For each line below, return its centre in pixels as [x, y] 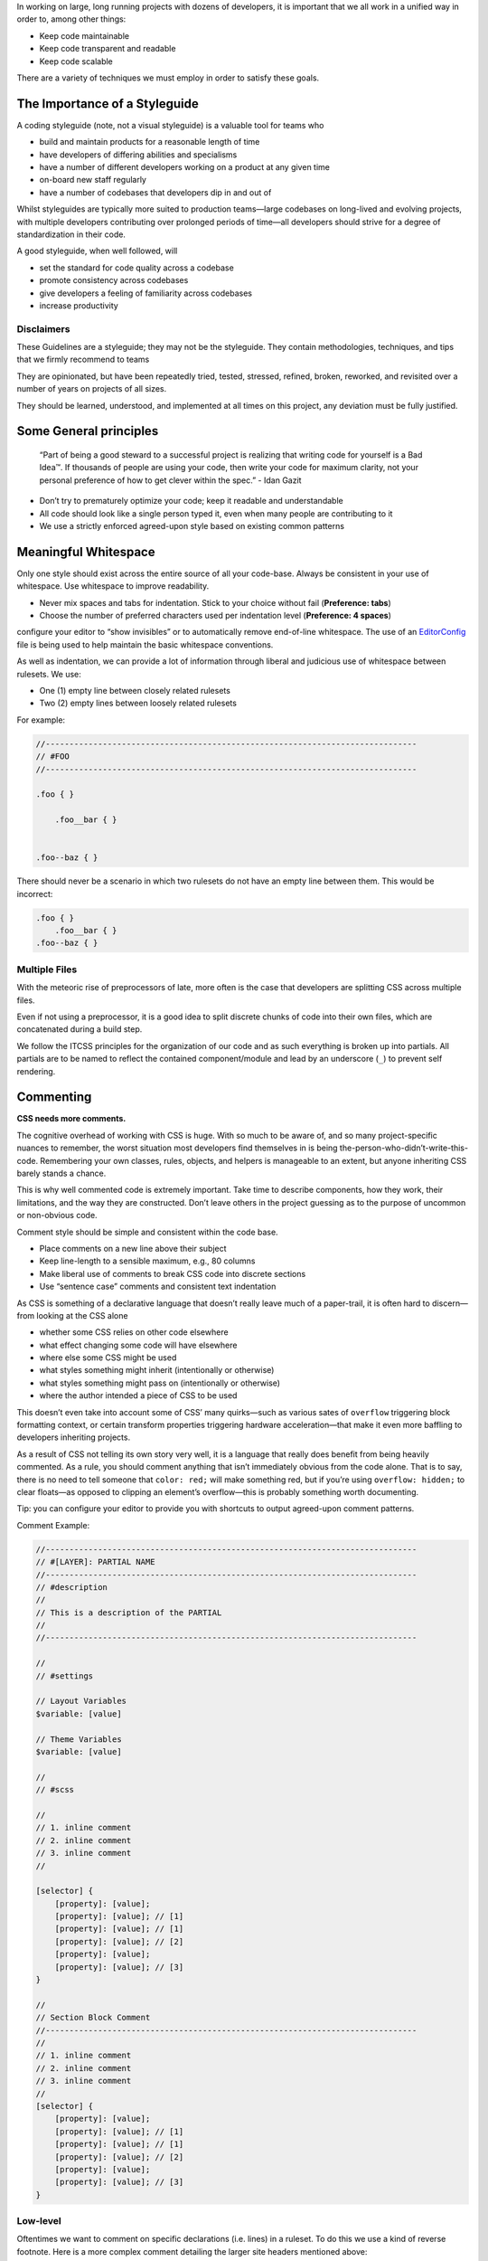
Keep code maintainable [84, 35]
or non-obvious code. [57, 1216]
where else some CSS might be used [108, 1358]
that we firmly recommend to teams [83, 359]
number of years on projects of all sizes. [92, 389]
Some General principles [88, 431]
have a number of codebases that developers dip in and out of [155, 192]
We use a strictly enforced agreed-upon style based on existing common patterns [192, 526]
